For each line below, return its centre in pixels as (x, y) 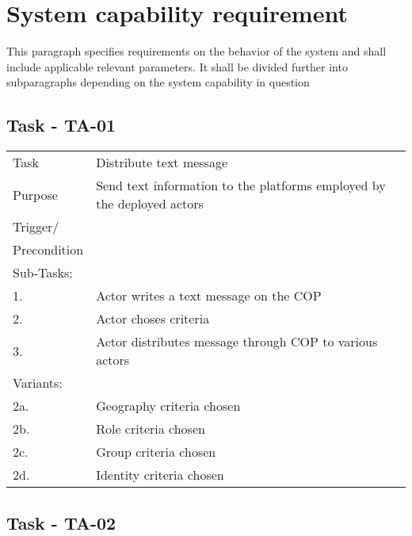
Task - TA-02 (61, 522)
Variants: (38, 383)
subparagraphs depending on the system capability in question (158, 82)
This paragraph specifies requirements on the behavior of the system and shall (196, 51)
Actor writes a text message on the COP (209, 296)
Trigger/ (36, 227)
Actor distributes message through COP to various (237, 342)
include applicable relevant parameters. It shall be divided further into (177, 66)
